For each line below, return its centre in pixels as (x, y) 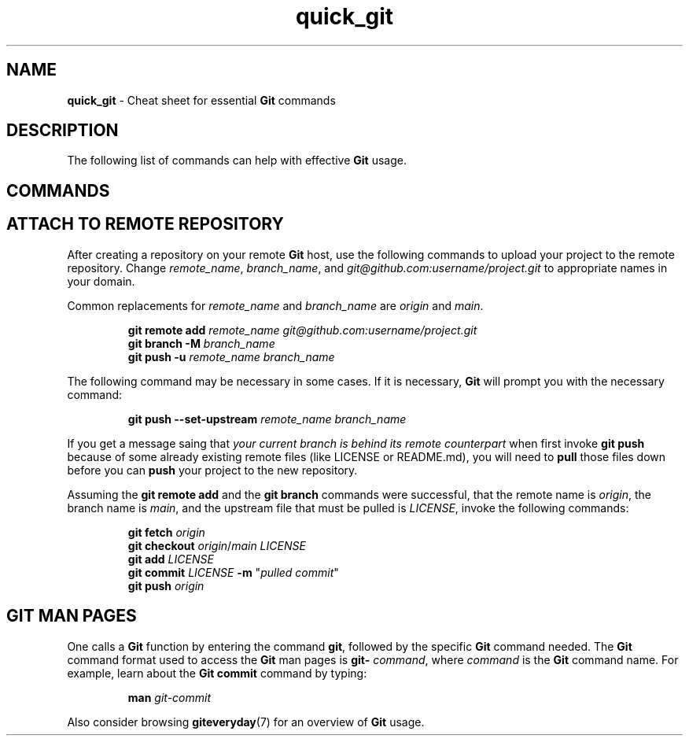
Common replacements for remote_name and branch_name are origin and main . (275, 305)
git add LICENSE (171, 559)
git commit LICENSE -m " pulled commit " (233, 572)
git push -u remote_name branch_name (231, 356)
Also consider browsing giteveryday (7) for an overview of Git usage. (246, 722)
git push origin (166, 585)
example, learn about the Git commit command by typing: (217, 673)
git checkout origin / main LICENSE (217, 545)
